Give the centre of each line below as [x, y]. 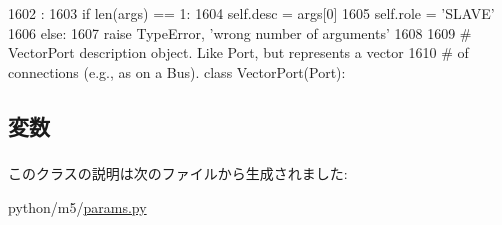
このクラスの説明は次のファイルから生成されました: [178, 173]
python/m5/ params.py [77, 206]
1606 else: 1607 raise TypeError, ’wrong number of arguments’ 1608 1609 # [240, 32]
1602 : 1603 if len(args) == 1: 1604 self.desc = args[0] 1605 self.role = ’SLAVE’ [251, 13]
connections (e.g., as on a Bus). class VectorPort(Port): [177, 71]
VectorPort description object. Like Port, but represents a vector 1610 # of [238, 52]
